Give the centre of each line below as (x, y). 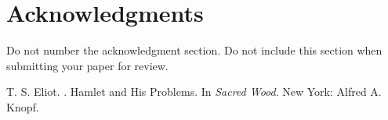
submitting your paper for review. (87, 65)
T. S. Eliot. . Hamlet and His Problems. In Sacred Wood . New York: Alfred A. (194, 92)
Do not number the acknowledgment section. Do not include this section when (194, 50)
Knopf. (23, 106)
